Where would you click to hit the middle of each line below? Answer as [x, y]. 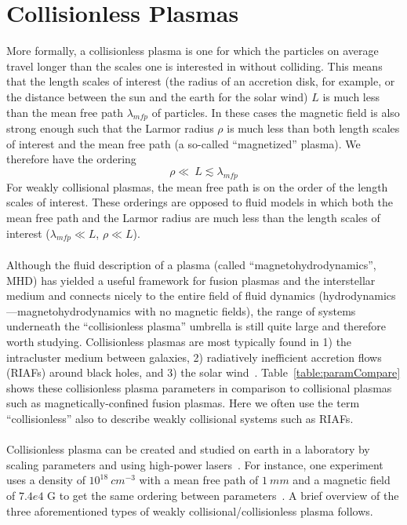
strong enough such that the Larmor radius [110, 128]
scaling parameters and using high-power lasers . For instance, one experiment [195, 464]
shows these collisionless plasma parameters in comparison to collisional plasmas [199, 387]
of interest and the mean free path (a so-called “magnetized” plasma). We [184, 143]
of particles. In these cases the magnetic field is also [276, 112]
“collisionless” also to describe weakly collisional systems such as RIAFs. [180, 418]
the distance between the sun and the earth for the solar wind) [157, 96]
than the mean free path [65, 112]
